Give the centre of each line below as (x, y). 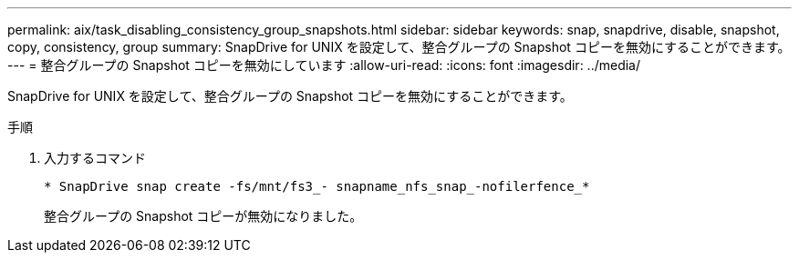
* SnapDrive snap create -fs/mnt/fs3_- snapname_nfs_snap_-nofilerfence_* (317, 186)
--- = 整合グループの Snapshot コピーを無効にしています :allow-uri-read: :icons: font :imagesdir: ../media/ (324, 65)
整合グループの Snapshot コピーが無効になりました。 (203, 216)
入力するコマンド (95, 158)
